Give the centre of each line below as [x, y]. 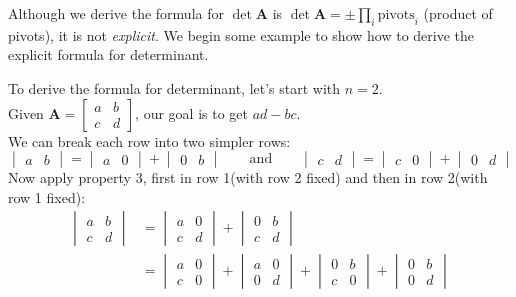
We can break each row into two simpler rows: [149, 140]
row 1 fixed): [47, 196]
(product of [458, 13]
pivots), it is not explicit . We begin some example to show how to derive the [241, 34]
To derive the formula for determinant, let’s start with [174, 87]
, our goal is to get [191, 112]
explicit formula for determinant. [108, 54]
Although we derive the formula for [116, 13]
